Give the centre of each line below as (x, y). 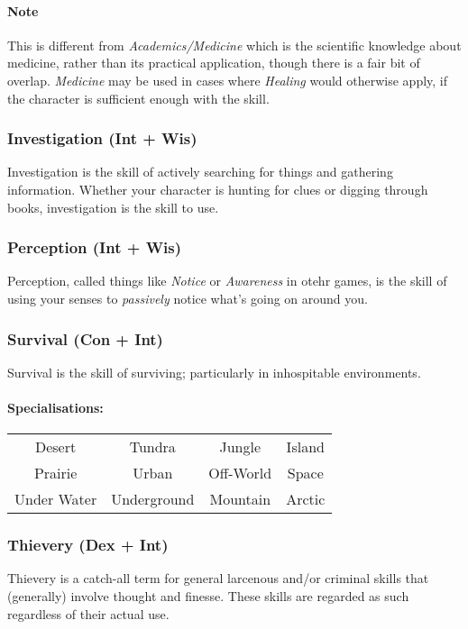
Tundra (152, 447)
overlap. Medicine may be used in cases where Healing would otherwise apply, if (228, 80)
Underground (153, 499)
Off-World (240, 473)
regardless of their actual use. (88, 613)
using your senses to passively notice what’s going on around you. (188, 298)
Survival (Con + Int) (85, 338)
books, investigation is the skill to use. (113, 207)
